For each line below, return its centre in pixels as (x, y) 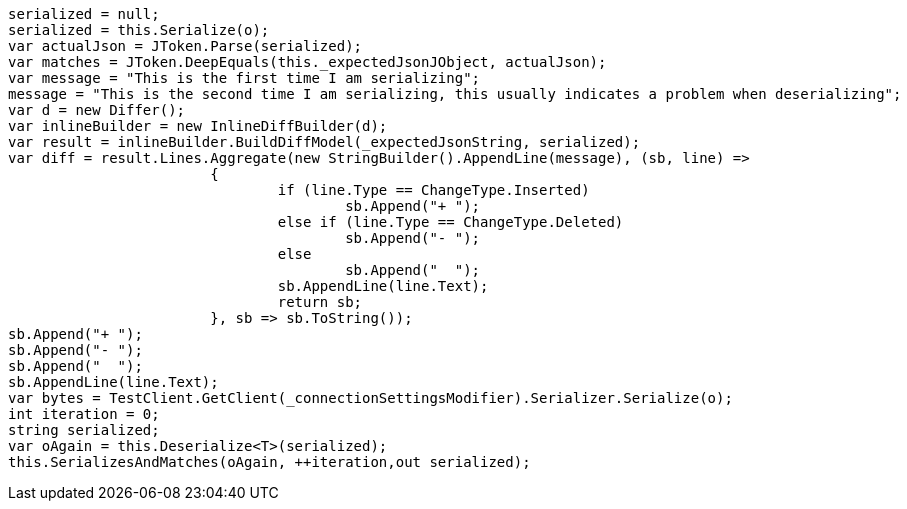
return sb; (320, 302)
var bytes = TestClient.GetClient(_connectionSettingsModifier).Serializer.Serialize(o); (370, 398)
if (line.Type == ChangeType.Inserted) (433, 190)
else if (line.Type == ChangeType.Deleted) (450, 222)
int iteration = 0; (84, 414)
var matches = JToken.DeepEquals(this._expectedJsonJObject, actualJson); (307, 62)
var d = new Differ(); (97, 110)
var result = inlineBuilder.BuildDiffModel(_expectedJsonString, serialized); (324, 142)
